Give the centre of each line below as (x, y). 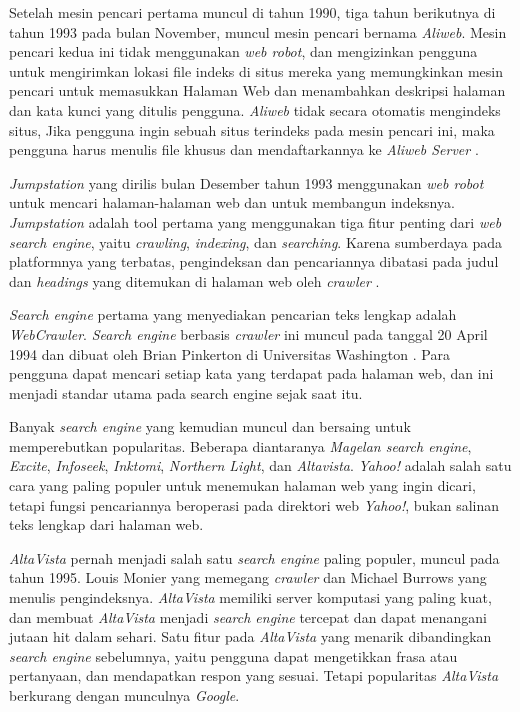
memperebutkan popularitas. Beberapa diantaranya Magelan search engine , (240, 445)
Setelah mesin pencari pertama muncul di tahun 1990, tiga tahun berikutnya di (252, 12)
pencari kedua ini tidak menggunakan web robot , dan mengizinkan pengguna (243, 51)
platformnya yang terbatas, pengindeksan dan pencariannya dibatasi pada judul (254, 261)
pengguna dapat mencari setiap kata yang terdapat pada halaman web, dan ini (251, 373)
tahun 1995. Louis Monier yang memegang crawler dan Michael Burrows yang (248, 577)
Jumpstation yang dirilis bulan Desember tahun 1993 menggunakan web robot (246, 182)
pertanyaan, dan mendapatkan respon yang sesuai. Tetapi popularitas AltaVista (254, 675)
